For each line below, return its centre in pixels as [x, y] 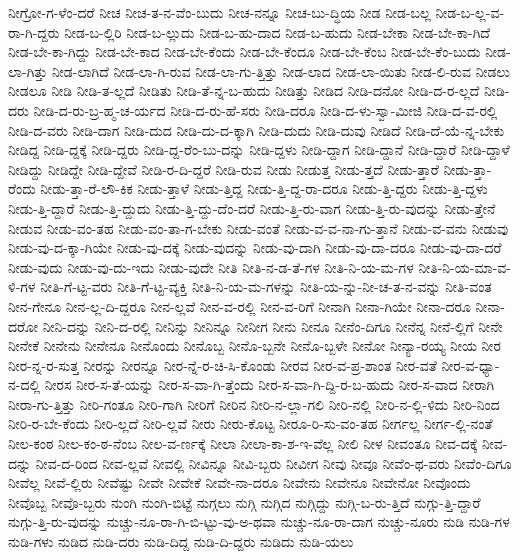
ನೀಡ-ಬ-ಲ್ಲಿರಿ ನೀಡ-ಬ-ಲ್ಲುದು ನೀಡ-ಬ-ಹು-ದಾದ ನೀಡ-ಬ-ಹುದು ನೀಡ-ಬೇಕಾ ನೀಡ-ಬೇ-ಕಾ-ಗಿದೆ [277, 31]
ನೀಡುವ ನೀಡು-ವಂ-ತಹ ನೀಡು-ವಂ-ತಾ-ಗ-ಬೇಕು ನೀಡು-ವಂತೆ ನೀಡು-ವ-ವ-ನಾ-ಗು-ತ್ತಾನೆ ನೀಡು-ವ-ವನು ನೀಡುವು [258, 227]
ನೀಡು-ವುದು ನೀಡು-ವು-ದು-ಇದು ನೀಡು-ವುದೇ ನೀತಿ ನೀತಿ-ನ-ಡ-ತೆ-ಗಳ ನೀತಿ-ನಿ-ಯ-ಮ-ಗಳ [211, 266]
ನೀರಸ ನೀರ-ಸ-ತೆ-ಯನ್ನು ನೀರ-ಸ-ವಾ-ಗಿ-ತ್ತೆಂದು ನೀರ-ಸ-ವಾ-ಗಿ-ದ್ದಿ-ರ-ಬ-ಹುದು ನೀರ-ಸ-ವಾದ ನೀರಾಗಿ [269, 384]
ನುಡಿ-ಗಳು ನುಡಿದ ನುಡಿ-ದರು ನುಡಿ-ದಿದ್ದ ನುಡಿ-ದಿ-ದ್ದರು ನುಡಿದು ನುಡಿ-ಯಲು [181, 541]
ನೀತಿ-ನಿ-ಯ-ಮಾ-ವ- [464, 266]
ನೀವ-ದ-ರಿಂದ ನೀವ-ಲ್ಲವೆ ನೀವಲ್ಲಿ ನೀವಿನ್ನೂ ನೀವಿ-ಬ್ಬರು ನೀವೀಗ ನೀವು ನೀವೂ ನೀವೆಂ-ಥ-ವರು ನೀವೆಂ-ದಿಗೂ [273, 462]
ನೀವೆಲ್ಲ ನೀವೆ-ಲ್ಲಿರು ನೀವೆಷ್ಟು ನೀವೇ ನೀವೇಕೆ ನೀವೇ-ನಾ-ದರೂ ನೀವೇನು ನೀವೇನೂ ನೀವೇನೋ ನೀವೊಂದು [239, 482]
